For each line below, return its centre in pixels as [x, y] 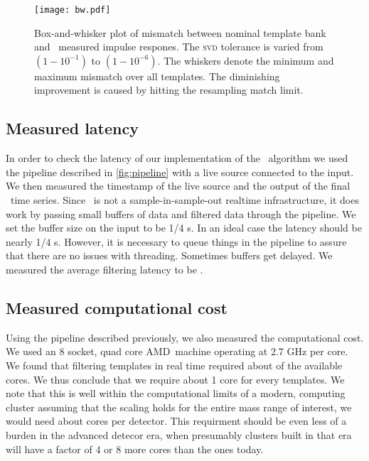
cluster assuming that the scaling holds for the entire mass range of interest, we [179, 407]
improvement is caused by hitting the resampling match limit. [169, 90]
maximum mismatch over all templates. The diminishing [157, 76]
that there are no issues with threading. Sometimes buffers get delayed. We [169, 255]
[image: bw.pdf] [73, 10]
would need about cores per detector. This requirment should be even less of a [176, 421]
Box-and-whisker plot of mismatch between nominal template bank [180, 32]
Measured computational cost [117, 307]
